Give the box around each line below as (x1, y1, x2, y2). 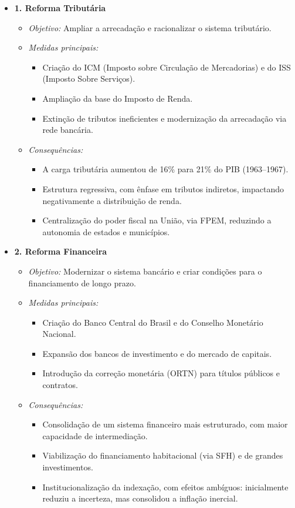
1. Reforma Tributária (14, 2, 106, 14)
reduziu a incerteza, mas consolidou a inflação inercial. (42, 492, 238, 504)
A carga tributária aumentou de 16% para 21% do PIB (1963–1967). (42, 163, 289, 175)
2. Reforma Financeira (14, 245, 107, 258)
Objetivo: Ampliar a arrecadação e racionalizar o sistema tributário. (28, 21, 272, 34)
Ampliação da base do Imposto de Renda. (42, 92, 193, 104)
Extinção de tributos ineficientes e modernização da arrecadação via (42, 112, 287, 124)
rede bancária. (42, 123, 93, 136)
